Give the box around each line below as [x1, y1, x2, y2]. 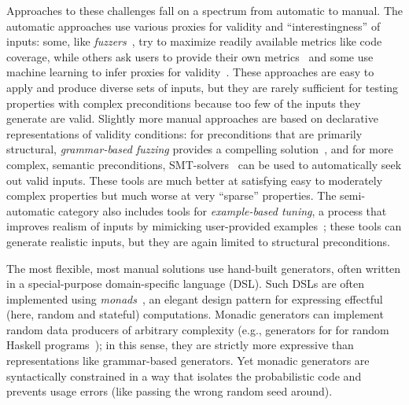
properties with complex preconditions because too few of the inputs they [6, 94, 361, 111]
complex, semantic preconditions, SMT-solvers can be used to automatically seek [6, 156, 402, 172]
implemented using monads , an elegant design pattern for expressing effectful [6, 290, 383, 307]
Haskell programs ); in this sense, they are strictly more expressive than [6, 337, 354, 353]
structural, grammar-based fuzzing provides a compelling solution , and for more [6, 141, 393, 157]
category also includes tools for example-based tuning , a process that [58, 202, 387, 219]
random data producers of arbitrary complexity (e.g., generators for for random [6, 321, 389, 337]
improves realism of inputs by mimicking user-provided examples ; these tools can [6, 218, 402, 234]
